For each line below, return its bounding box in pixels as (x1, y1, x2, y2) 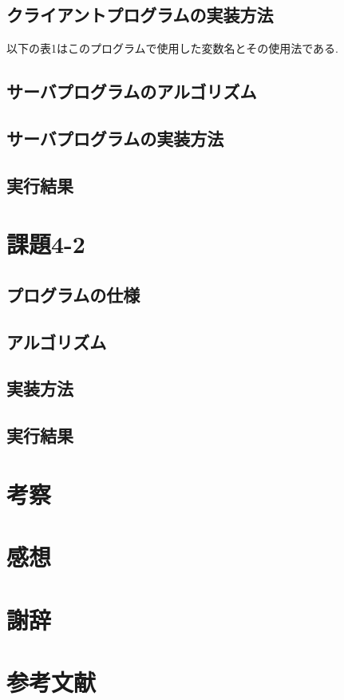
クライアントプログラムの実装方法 (6, 2, 274, 27)
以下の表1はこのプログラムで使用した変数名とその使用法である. (6, 40, 338, 57)
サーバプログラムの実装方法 (6, 125, 224, 150)
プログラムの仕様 (6, 282, 140, 306)
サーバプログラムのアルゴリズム (6, 79, 257, 104)
